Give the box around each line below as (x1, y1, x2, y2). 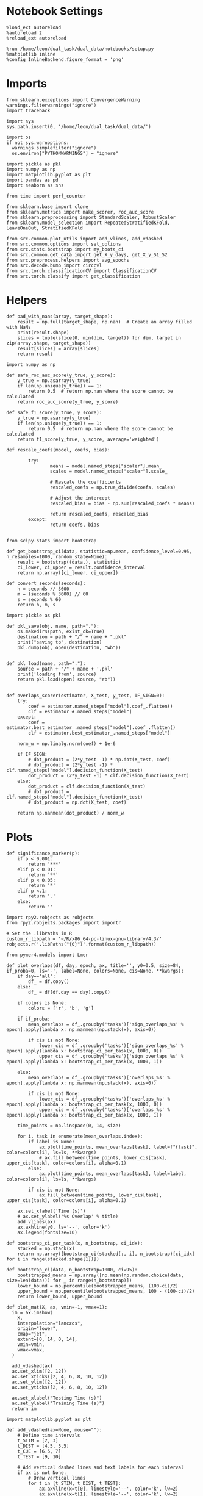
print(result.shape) (17, 329, 69, 336)
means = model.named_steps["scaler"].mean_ (49, 462, 163, 469)
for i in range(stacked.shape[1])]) (6, 1256, 99, 1262)
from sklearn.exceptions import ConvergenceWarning (6, 96, 140, 103)
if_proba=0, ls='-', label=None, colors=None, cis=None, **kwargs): (6, 968, 184, 974)
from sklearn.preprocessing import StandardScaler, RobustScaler (6, 214, 176, 220)
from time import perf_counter (6, 193, 86, 199)
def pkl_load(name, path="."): (6, 660, 86, 666)
